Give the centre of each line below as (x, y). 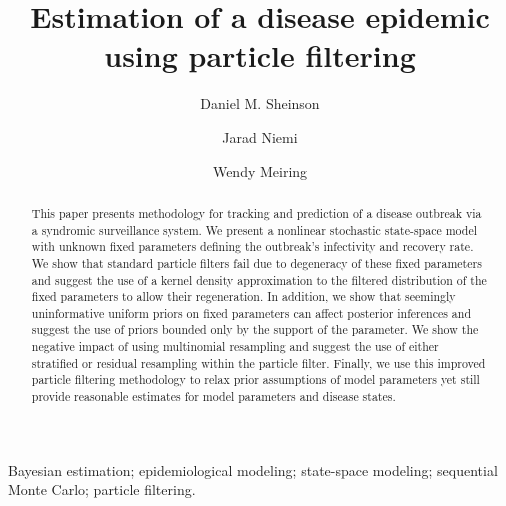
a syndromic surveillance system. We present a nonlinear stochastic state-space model (254, 229)
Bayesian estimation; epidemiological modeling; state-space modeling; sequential (253, 469)
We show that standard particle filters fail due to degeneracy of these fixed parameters (256, 262)
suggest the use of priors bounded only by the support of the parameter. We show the (255, 329)
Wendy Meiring (260, 170)
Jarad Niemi (260, 136)
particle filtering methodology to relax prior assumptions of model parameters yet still (255, 379)
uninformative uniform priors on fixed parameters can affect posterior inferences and (251, 312)
